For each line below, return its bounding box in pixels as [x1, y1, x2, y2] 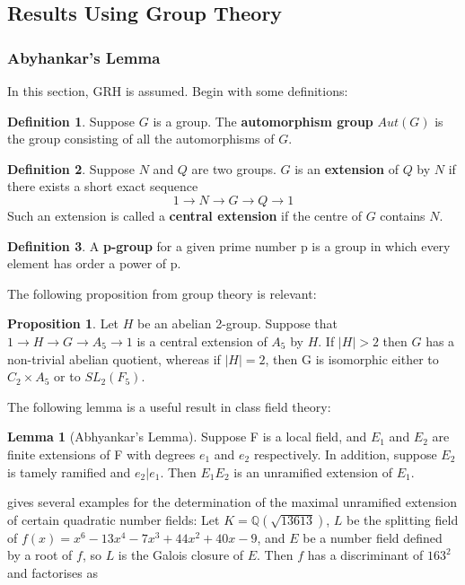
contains [380, 205, 426, 224]
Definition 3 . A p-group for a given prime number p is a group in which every [7, 236, 451, 255]
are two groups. [191, 159, 276, 178]
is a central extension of [136, 331, 268, 350]
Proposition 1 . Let [7, 314, 119, 333]
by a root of [7, 546, 73, 564]
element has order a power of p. [7, 254, 181, 273]
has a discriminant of [307, 546, 424, 564]
